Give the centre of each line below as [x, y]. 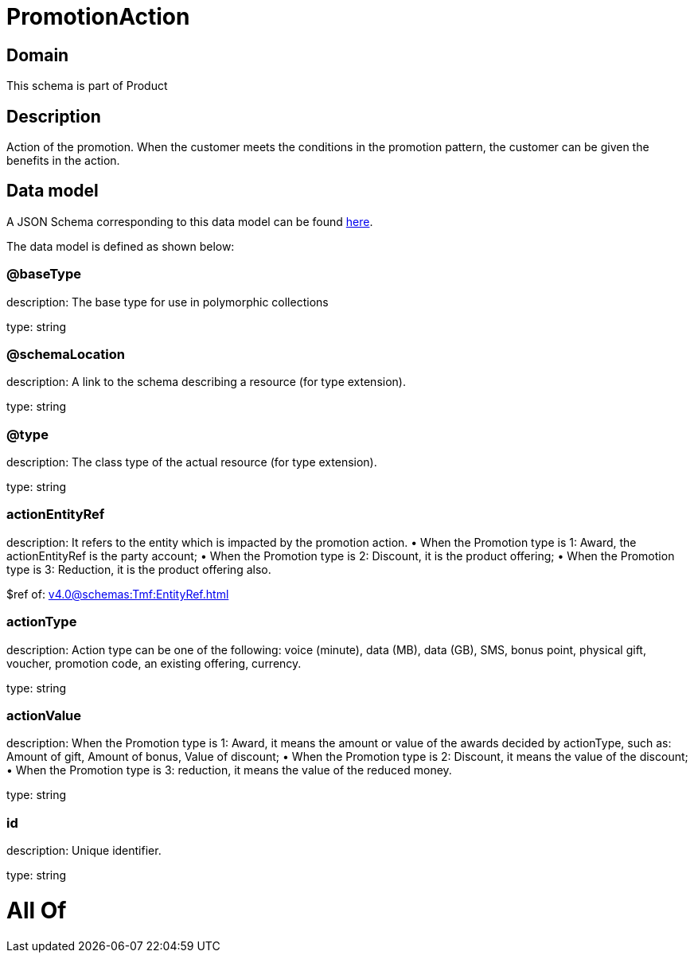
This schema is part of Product [87, 86]
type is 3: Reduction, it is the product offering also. [139, 569]
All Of [37, 910]
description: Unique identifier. [84, 851]
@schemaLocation [66, 354]
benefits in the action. [63, 161]
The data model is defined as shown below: [121, 246]
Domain [38, 55]
